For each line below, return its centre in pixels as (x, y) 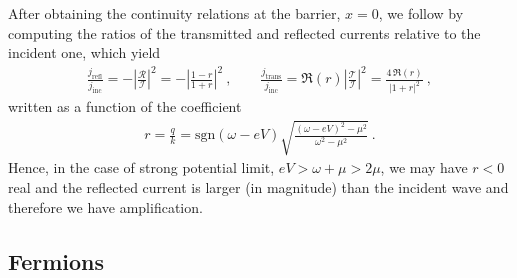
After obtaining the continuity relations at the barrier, (174, 13)
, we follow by (421, 13)
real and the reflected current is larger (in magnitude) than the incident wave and (258, 186)
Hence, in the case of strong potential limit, (141, 167)
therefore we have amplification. (105, 206)
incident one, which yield (84, 52)
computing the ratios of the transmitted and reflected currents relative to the (244, 32)
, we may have (424, 167)
